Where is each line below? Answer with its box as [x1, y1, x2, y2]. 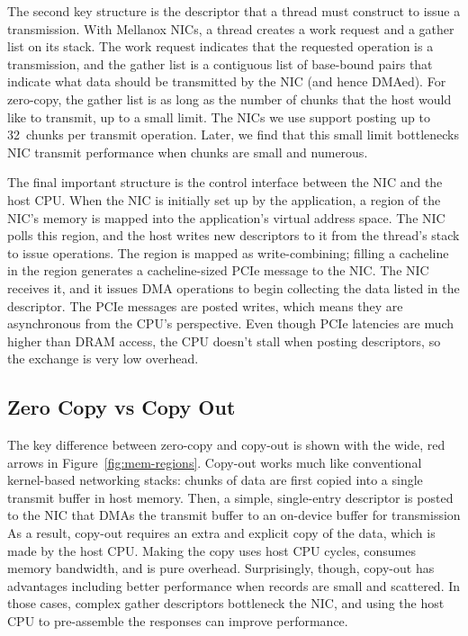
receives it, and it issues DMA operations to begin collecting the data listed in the [7, 278, 460, 297]
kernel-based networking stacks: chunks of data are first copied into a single [7, 470, 423, 489]
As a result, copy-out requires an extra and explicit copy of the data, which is [7, 524, 436, 542]
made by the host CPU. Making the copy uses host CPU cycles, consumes [7, 541, 416, 560]
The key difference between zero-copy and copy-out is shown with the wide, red [7, 435, 445, 454]
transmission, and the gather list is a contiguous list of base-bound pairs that [7, 54, 433, 73]
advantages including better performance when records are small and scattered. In [7, 576, 461, 595]
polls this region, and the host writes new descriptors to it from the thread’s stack [7, 226, 460, 245]
